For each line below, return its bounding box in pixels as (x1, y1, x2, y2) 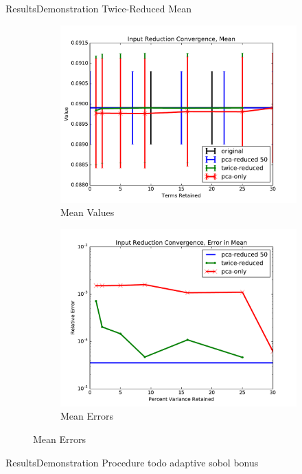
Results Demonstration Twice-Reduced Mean (5, 1, 192, 15)
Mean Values (60, 205, 115, 219)
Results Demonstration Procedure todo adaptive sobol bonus (5, 455, 259, 469)
